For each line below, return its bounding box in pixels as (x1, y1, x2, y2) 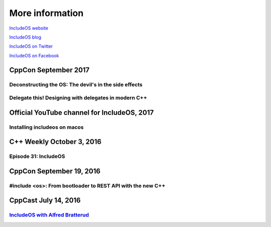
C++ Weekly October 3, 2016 (9, 138, 102, 146)
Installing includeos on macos (9, 123, 84, 130)
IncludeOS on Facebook (9, 53, 59, 59)
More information (9, 8, 84, 19)
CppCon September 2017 (9, 66, 90, 74)
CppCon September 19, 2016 (9, 167, 100, 175)
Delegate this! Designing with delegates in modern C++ (9, 94, 148, 101)
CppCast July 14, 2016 (9, 196, 81, 205)
